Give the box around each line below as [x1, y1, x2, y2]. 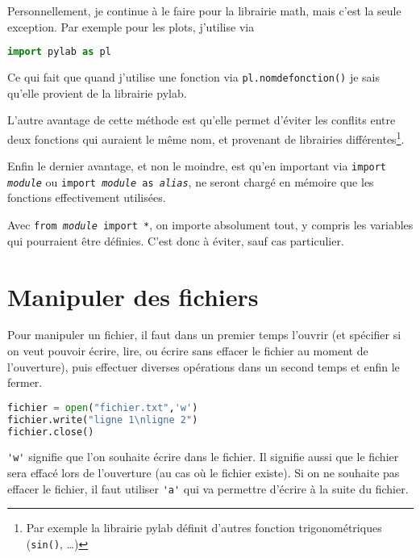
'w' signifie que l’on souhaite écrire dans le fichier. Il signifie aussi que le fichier [7, 448, 399, 465]
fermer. [7, 374, 43, 391]
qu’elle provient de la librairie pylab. [7, 84, 187, 101]
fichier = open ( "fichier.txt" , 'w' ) [7, 401, 198, 413]
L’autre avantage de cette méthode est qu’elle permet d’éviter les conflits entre [7, 111, 396, 128]
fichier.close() [7, 426, 94, 438]
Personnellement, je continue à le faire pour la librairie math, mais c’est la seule [7, 2, 401, 19]
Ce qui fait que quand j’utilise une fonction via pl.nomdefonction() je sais [7, 69, 380, 86]
